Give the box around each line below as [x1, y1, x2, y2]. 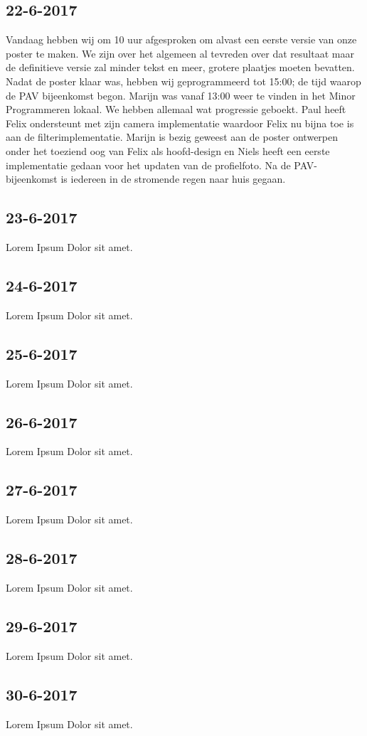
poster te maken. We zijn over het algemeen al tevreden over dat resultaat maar [6, 46, 354, 60]
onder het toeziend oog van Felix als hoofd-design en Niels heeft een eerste [6, 143, 330, 158]
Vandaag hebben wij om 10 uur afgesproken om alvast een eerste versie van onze [6, 32, 357, 47]
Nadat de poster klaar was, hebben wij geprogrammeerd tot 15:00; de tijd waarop [6, 73, 361, 88]
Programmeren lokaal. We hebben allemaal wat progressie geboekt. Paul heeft [6, 102, 346, 117]
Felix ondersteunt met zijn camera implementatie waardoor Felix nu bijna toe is [6, 115, 354, 130]
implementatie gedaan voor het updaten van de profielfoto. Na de [6, 157, 291, 172]
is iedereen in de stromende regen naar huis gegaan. [60, 171, 286, 186]
